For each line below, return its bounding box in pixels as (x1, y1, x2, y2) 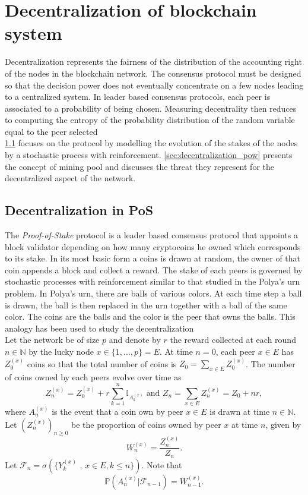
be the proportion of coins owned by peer (71, 418, 221, 430)
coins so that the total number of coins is (27, 357, 177, 370)
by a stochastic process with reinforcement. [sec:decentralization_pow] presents (5, 149, 293, 161)
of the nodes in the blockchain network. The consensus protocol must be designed (5, 67, 301, 79)
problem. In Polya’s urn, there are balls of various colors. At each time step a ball (5, 287, 302, 299)
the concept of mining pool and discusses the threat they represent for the (5, 160, 274, 172)
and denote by (109, 333, 161, 346)
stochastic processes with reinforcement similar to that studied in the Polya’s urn (5, 275, 300, 288)
